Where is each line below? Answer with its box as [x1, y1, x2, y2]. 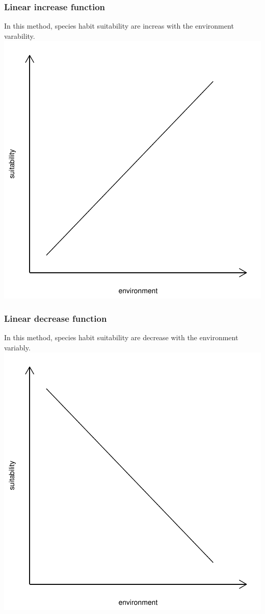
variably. [4, 342, 31, 352]
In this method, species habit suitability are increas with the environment [4, 20, 234, 31]
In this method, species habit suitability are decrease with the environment [4, 332, 238, 343]
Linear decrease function [4, 312, 107, 324]
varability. [4, 30, 35, 41]
